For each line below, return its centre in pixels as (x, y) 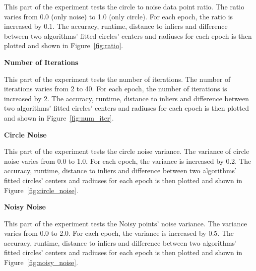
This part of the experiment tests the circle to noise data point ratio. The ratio (124, 6)
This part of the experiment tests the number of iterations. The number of (117, 79)
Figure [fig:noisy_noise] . (41, 262)
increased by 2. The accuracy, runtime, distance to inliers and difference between (127, 98)
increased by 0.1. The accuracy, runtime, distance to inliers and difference (116, 26)
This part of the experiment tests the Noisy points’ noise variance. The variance (126, 223)
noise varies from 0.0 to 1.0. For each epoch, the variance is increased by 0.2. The (128, 161)
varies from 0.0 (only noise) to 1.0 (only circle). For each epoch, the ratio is (119, 16)
